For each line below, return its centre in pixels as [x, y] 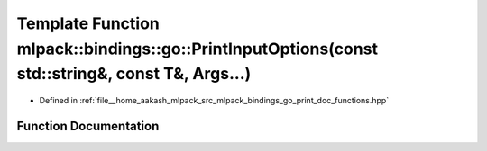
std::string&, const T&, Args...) [134, 74]
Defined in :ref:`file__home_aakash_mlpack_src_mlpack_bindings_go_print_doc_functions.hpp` [214, 101]
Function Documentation [88, 126]
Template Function [88, 23]
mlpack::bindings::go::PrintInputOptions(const [198, 49]
